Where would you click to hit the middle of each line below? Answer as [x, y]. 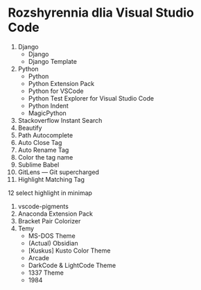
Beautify [30, 128]
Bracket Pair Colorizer [49, 221]
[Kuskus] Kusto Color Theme [69, 250]
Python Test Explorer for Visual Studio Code [91, 98]
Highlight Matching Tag [51, 179]
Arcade [39, 257]
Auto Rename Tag [43, 150]
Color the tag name [45, 157]
